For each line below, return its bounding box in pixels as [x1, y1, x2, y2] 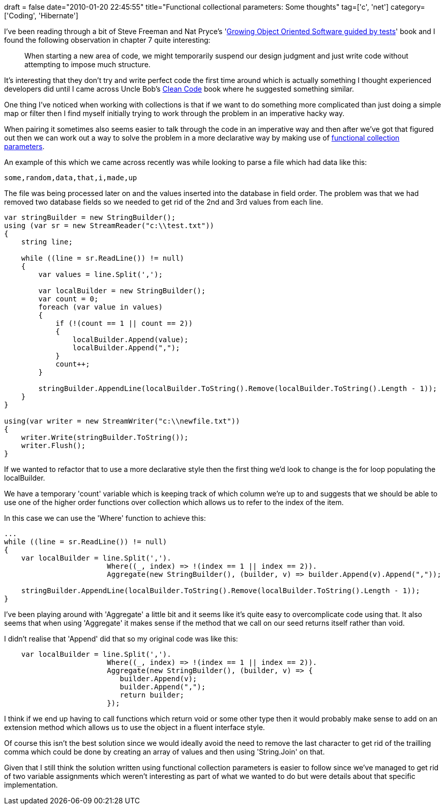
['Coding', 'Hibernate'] [4, 11, 78, 20]
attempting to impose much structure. [24, 60, 151, 69]
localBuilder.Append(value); [72, 336, 189, 344]
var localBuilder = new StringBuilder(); [38, 287, 206, 295]
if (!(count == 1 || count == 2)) [55, 319, 193, 327]
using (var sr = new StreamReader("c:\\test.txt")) [4, 221, 215, 230]
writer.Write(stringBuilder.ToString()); [21, 433, 189, 441]
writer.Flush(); [21, 441, 86, 450]
